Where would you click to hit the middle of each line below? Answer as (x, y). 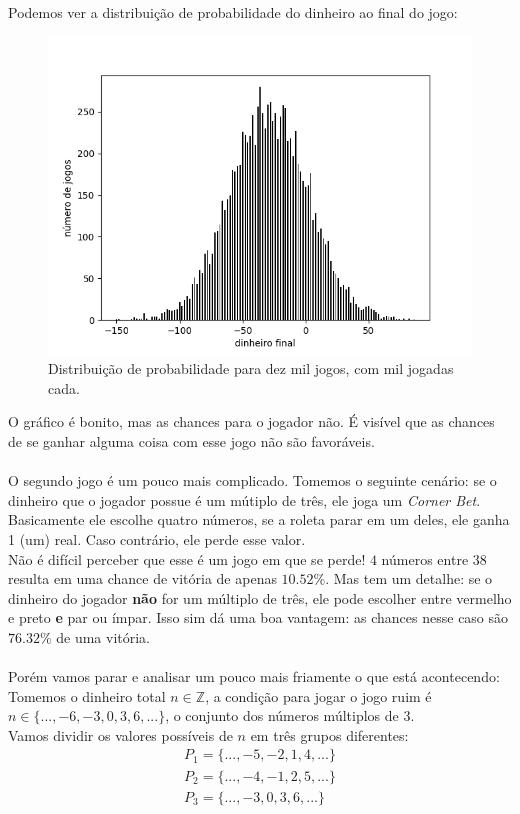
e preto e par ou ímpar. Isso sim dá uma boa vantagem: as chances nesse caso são (258, 617)
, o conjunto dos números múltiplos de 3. (290, 715)
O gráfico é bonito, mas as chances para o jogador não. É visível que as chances (251, 421)
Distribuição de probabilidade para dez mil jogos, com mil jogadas (251, 368)
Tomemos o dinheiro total (87, 695)
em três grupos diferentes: (329, 734)
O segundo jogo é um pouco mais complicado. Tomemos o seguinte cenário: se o (252, 480)
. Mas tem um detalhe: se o (409, 578)
